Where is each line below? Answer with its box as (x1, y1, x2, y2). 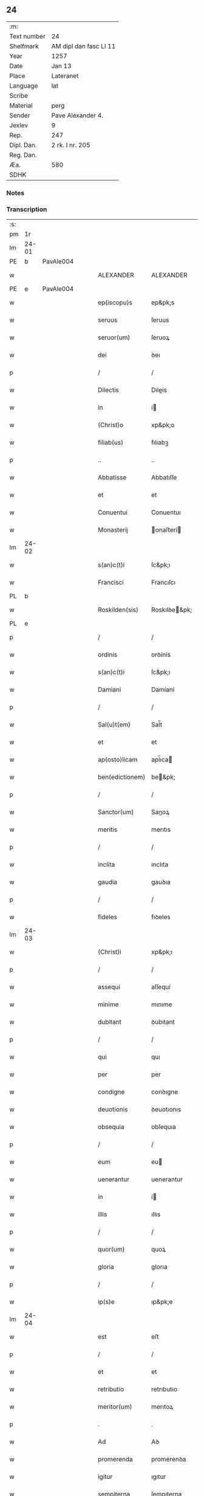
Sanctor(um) (98, 808, 134, 816)
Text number (9, 32, 46, 40)
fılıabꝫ (151, 438, 169, 447)
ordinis (98, 650, 117, 659)
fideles (98, 913, 117, 921)
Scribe (9, 91, 29, 100)
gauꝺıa (151, 878, 171, 886)
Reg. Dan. (9, 150, 38, 159)
